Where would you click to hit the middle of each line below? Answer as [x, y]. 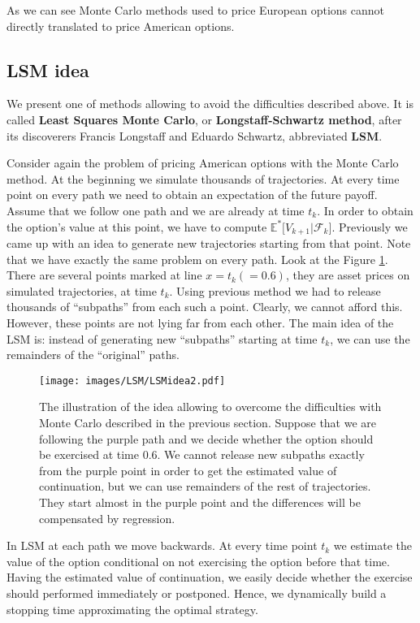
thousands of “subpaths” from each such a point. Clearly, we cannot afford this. [205, 307]
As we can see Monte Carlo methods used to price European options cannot [195, 10]
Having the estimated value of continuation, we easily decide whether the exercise [210, 577]
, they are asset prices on [348, 275]
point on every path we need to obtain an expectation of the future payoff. [192, 195]
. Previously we [370, 226]
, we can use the [370, 338]
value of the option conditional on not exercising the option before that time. [198, 561]
